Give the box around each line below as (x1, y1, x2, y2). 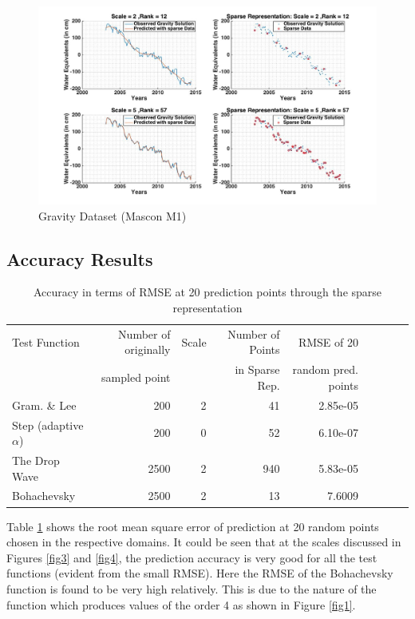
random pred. (292, 361, 358, 378)
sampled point (101, 369, 171, 386)
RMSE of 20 (298, 333, 358, 350)
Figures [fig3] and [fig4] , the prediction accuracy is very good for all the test (6, 549, 377, 565)
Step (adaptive (12, 416, 84, 433)
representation (172, 300, 243, 315)
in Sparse (235, 361, 280, 378)
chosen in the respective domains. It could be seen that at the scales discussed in (6, 534, 401, 550)
